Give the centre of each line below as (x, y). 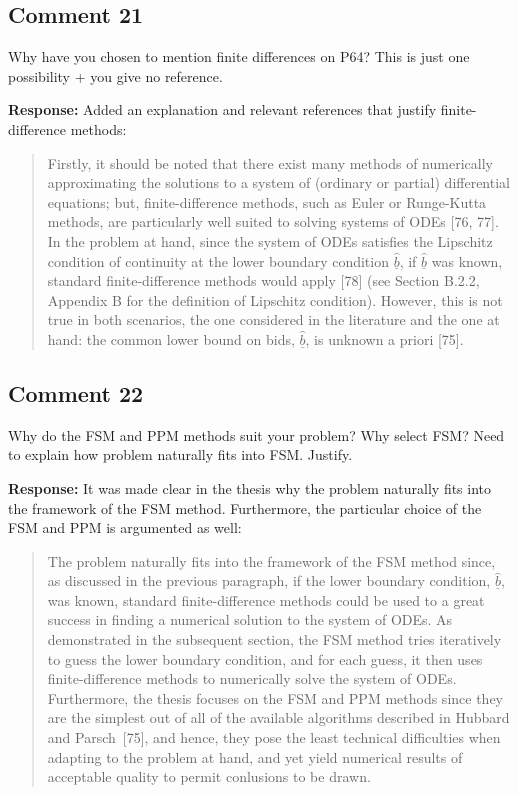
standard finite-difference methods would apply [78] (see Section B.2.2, (263, 280)
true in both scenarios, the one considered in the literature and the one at (273, 319)
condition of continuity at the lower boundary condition (218, 260)
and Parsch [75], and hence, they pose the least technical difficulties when (274, 737)
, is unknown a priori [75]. (384, 338)
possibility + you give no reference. (115, 75)
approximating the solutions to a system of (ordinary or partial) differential (278, 182)
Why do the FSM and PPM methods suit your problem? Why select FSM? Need (256, 434)
